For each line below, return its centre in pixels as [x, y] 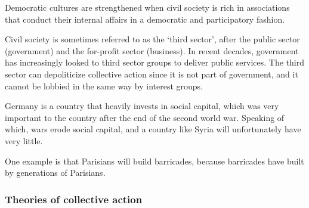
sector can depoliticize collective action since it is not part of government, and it [152, 74]
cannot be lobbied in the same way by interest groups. [104, 86]
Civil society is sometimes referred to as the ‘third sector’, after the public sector [152, 39]
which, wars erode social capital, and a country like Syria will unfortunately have [153, 129]
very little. [24, 140]
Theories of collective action [74, 199]
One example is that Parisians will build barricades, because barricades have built [154, 161]
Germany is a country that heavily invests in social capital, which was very [142, 106]
